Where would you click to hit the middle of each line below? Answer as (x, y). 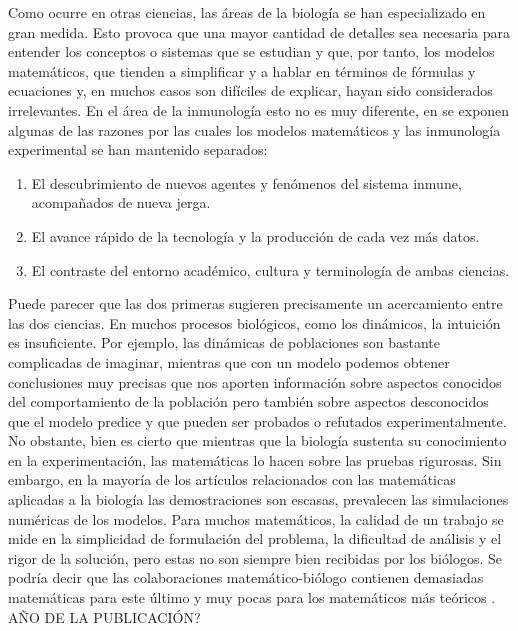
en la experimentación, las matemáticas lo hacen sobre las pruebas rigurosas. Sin (255, 459)
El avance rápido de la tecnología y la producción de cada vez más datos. (255, 235)
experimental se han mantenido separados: (138, 149)
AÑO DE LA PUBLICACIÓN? (104, 616)
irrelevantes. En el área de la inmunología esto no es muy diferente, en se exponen (259, 109)
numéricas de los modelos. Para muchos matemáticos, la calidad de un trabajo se (256, 518)
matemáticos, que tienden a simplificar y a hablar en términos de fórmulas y (242, 70)
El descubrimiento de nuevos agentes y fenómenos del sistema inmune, (246, 182)
